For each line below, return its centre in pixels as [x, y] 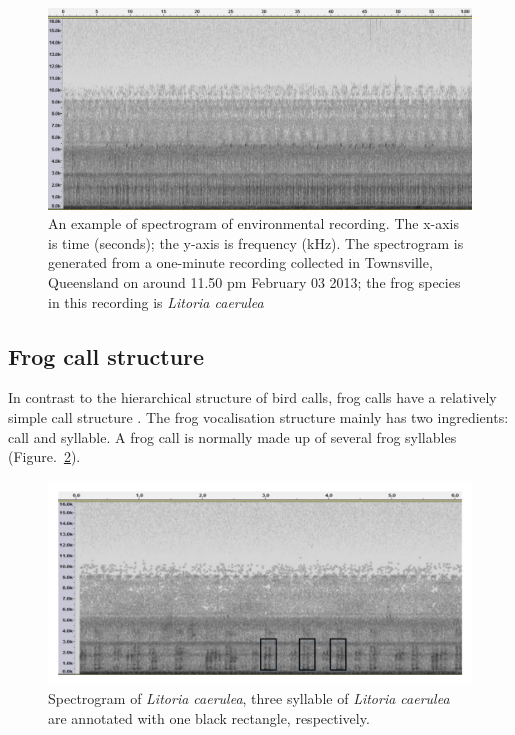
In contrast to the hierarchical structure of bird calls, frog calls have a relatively [252, 397]
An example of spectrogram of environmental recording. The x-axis [254, 223]
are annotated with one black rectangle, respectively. [209, 717]
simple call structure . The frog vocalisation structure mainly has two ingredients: [258, 417]
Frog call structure [106, 355]
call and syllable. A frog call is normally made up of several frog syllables [232, 436]
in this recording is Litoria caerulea [156, 301]
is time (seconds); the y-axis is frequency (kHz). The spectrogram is [256, 242]
